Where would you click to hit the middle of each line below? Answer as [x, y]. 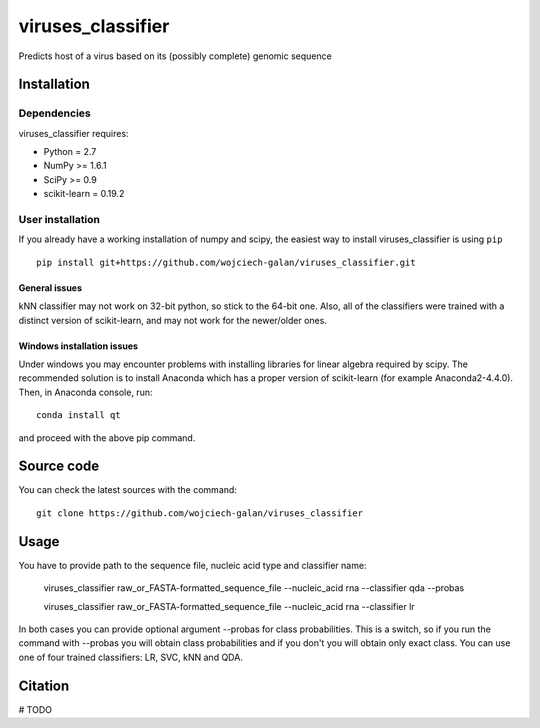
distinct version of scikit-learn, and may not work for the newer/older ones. [172, 320]
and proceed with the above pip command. [107, 437]
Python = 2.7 [70, 152]
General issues [50, 287]
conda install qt [78, 415]
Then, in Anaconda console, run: [85, 392]
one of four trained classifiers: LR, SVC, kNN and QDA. [131, 657]
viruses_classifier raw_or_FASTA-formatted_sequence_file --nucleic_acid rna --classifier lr [229, 606]
